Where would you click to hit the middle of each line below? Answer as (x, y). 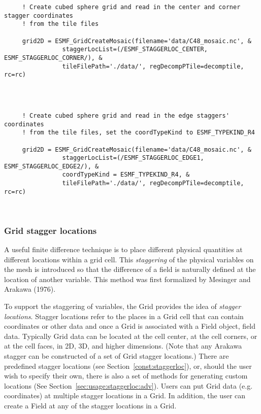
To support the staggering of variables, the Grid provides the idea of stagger (123, 306)
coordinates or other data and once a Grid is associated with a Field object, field (130, 326)
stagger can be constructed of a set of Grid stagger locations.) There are (117, 355)
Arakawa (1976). (30, 289)
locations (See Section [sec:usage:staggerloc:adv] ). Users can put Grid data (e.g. (128, 385)
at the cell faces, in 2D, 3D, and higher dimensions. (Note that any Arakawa (123, 346)
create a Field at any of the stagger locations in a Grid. (90, 405)
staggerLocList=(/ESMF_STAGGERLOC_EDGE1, (133, 158)
